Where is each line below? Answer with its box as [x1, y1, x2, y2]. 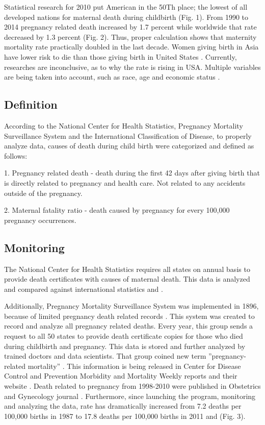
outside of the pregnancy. [4, 187, 83, 198]
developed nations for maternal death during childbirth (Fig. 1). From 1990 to [4, 11, 249, 22]
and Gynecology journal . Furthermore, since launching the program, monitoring [4, 390, 256, 401]
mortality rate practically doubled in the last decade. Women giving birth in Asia [4, 41, 259, 52]
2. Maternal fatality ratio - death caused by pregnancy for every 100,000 [4, 205, 230, 215]
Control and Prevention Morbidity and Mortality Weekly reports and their [4, 370, 237, 381]
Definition [4, 96, 58, 112]
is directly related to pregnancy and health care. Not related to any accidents [4, 177, 246, 188]
